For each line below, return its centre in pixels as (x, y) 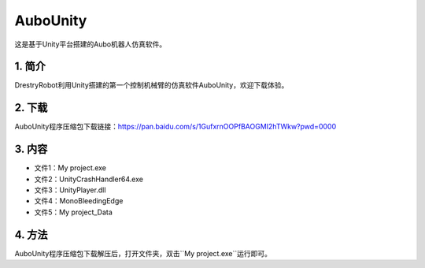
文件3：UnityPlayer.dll (70, 190)
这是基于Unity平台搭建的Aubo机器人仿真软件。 (91, 44)
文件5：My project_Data (74, 212)
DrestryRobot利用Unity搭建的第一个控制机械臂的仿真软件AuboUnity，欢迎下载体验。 (152, 85)
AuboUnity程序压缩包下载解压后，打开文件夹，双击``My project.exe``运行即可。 (143, 253)
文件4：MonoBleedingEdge (79, 201)
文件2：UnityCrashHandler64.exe (89, 179)
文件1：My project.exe (70, 168)
